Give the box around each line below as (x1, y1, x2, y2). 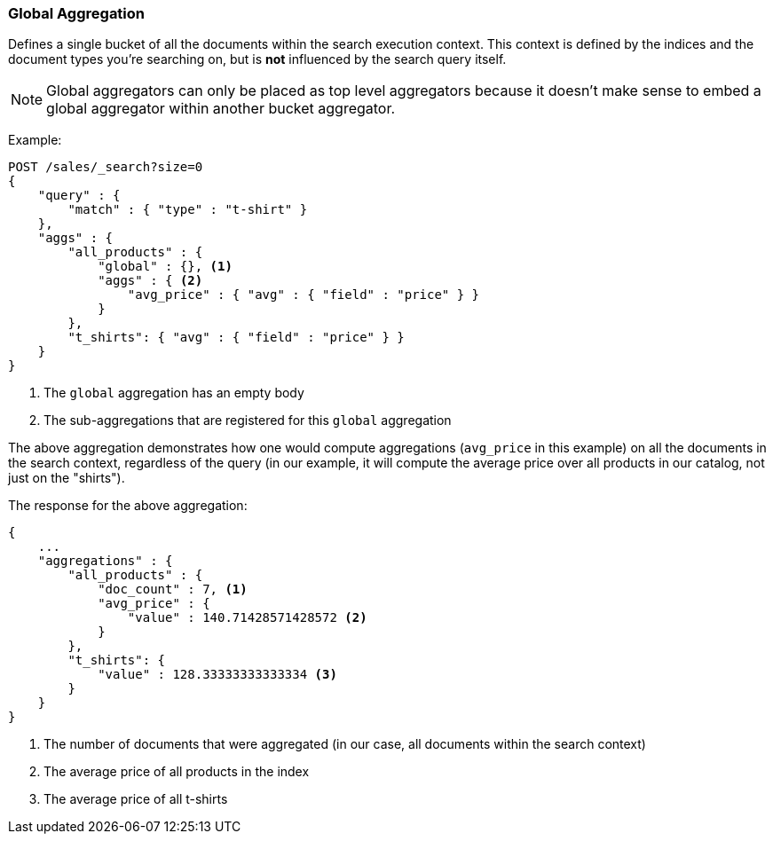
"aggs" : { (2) (98, 273, 203, 288)
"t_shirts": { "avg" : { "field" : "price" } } (67, 330, 405, 345)
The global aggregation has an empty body (43, 385, 304, 401)
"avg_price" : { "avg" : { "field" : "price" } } (127, 287, 480, 303)
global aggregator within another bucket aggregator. (46, 99, 396, 118)
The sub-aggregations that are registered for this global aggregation (43, 413, 452, 428)
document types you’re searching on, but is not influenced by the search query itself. (8, 51, 507, 67)
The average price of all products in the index (43, 764, 310, 780)
